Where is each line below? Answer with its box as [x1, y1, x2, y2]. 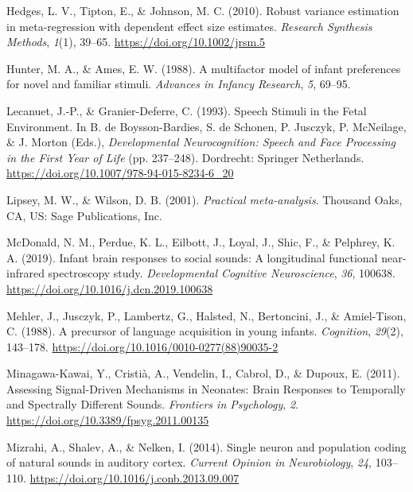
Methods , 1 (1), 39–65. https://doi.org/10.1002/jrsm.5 [6, 33, 266, 50]
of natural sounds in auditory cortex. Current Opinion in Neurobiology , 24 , [6, 454, 372, 471]
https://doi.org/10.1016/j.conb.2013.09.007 [29, 469, 240, 486]
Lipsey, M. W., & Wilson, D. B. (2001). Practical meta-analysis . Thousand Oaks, [6, 191, 403, 207]
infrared [6, 265, 45, 281]
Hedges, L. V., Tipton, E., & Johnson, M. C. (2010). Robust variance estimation [6, 2, 399, 18]
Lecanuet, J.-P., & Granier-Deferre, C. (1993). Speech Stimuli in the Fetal [6, 102, 367, 118]
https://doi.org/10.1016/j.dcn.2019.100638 [6, 280, 213, 296]
